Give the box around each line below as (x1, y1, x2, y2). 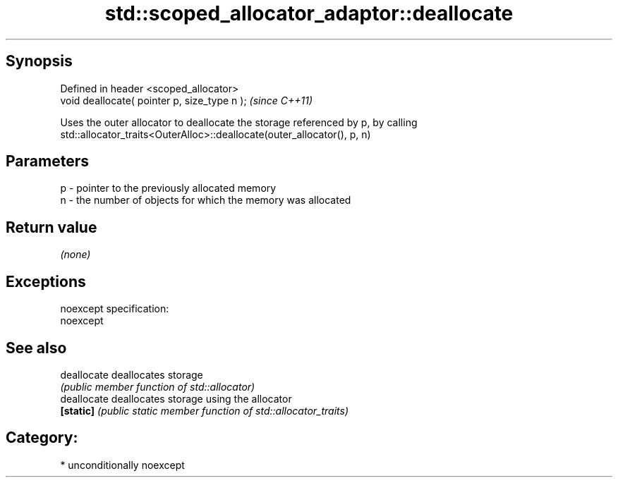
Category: (6, 429, 78, 447)
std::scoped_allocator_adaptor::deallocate (104, 1, 514, 25)
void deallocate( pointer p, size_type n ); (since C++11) (60, 94, 313, 106)
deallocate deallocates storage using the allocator (60, 392, 292, 405)
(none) (60, 248, 91, 261)
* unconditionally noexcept (60, 458, 185, 471)
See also (6, 338, 67, 357)
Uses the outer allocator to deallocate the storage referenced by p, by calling (60, 116, 418, 128)
